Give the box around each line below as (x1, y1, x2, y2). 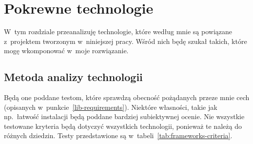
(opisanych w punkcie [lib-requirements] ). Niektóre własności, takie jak (4, 102, 217, 112)
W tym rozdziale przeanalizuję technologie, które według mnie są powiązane (4, 26, 233, 37)
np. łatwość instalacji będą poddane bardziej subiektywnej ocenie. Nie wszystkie (4, 111, 245, 122)
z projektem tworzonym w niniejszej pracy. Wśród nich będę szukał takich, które (4, 36, 247, 46)
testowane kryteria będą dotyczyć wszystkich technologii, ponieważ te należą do (4, 121, 242, 131)
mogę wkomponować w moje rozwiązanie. (4, 45, 129, 56)
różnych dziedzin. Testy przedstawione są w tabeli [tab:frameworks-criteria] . (4, 130, 233, 141)
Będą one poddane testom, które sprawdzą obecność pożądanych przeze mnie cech (4, 92, 250, 103)
